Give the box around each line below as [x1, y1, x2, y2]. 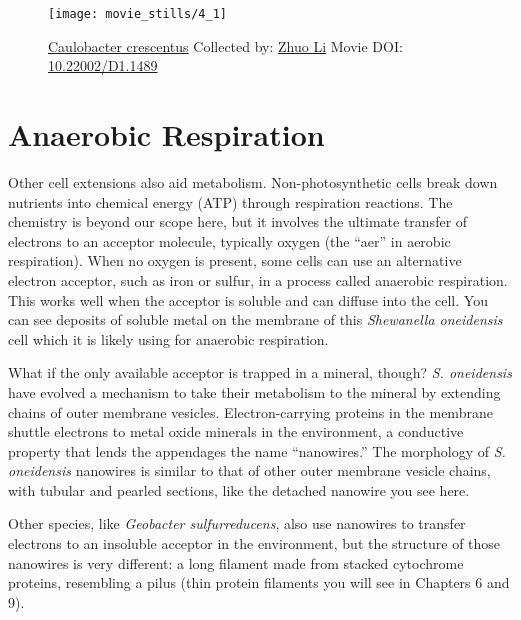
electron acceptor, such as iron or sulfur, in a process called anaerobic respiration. [8, 269, 508, 290]
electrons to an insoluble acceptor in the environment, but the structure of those [8, 533, 501, 554]
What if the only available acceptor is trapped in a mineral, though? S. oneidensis [8, 362, 512, 383]
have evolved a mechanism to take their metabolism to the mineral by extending [8, 381, 501, 402]
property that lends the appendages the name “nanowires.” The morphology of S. [8, 440, 506, 461]
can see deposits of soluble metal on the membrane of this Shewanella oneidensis [8, 309, 503, 330]
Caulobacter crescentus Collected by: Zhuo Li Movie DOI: [48, 35, 403, 56]
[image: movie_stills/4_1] [48, 7, 227, 21]
